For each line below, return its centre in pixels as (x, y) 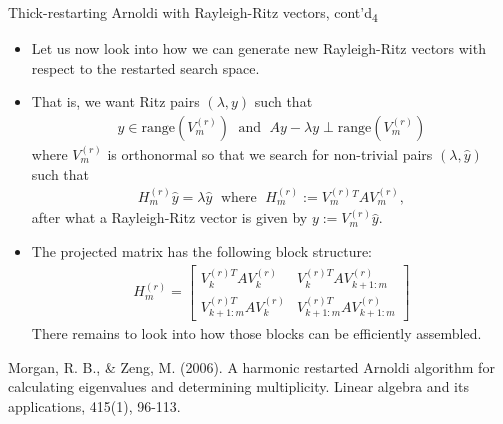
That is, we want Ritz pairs (115, 101)
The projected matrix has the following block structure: (202, 250)
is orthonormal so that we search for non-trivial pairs (270, 153)
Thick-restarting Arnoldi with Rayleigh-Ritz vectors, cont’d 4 (193, 13)
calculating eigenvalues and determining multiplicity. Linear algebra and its (238, 386)
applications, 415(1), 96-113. (94, 405)
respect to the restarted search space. (145, 67)
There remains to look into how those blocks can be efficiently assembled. (256, 333)
